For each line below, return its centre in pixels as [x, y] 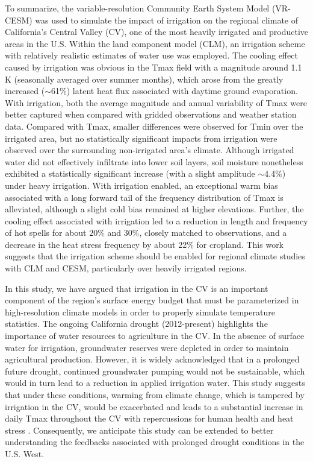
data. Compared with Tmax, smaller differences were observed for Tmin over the [154, 126]
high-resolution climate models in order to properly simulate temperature [140, 312]
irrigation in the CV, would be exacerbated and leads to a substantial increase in [154, 406]
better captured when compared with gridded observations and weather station [151, 114]
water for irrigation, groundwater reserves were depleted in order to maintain [147, 347]
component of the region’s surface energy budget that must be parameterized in [152, 300]
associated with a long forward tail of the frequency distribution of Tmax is [144, 197]
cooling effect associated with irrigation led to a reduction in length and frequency [156, 220]
